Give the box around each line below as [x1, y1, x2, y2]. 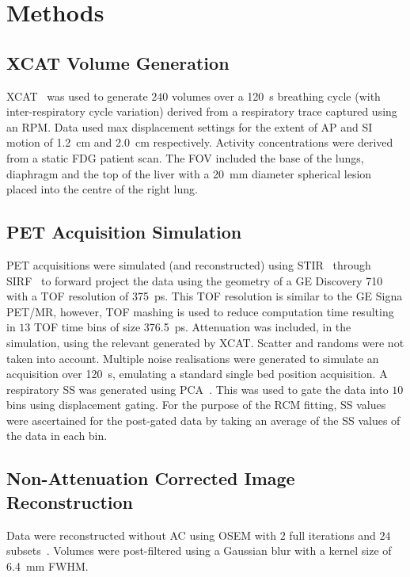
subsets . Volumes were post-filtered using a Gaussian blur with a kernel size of [6, 542, 392, 559]
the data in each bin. [6, 427, 108, 444]
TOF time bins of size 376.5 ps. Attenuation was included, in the [34, 319, 351, 335]
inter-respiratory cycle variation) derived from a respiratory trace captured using [6, 103, 397, 120]
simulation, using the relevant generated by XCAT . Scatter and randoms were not [6, 334, 404, 350]
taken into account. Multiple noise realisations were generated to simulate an [6, 350, 379, 366]
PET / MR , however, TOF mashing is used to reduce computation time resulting [6, 303, 394, 319]
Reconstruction [6, 489, 134, 514]
